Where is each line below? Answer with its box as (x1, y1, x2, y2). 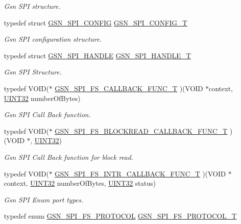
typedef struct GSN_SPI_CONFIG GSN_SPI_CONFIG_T (4, 17, 188, 27)
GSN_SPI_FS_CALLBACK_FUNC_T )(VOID (54, 83, 203, 93)
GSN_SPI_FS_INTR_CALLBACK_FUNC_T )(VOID (54, 168, 226, 178)
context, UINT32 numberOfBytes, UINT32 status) (4, 178, 156, 188)
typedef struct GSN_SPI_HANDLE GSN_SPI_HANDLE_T (4, 50, 191, 60)
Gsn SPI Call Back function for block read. (4, 151, 133, 162)
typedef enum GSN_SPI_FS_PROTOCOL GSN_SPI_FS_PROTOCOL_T (4, 211, 237, 221)
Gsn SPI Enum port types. (4, 194, 84, 204)
